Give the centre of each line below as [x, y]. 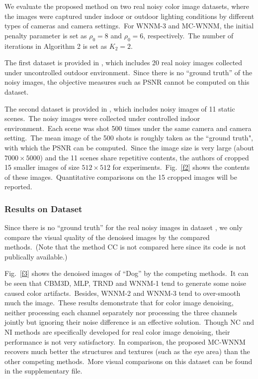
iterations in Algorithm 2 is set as [56, 46]
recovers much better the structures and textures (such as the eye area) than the [127, 351]
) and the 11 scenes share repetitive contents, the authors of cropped [144, 157]
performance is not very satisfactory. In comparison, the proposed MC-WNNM [125, 341]
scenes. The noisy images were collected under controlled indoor [102, 118]
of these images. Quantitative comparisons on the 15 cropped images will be [121, 177]
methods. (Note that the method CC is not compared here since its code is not [125, 247]
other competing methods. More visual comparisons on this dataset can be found [129, 361]
